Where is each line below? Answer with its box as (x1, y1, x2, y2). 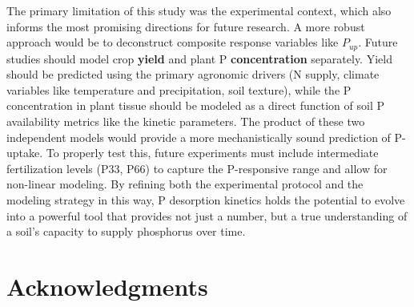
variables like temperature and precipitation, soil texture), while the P (6, 81, 352, 98)
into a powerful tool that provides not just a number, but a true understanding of (6, 207, 408, 224)
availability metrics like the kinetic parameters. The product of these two (6, 113, 365, 130)
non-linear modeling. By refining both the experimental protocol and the (6, 176, 364, 192)
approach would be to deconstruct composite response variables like (6, 34, 339, 50)
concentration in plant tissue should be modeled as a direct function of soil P (6, 97, 385, 114)
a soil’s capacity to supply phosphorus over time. (6, 223, 246, 240)
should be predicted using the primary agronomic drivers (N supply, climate (6, 66, 380, 83)
